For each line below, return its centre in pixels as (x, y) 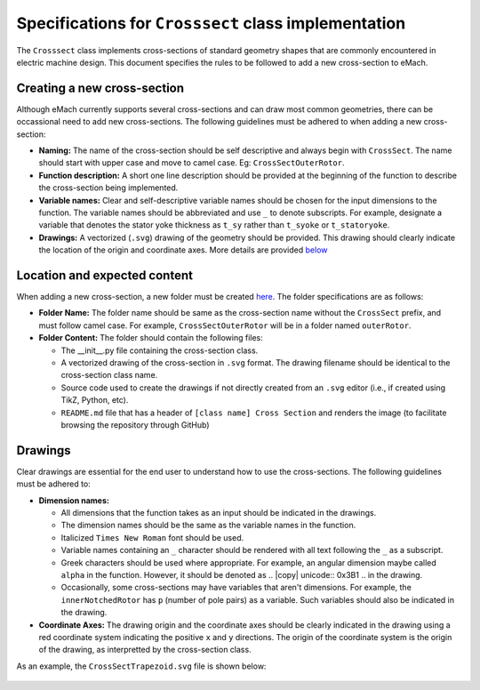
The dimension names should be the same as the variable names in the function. (208, 526)
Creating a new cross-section (100, 88)
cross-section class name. (109, 375)
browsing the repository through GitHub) (135, 425)
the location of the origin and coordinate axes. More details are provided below (183, 250)
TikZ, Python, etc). (95, 400)
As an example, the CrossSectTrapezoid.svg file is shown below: (141, 666)
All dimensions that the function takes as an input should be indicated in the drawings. (219, 513)
